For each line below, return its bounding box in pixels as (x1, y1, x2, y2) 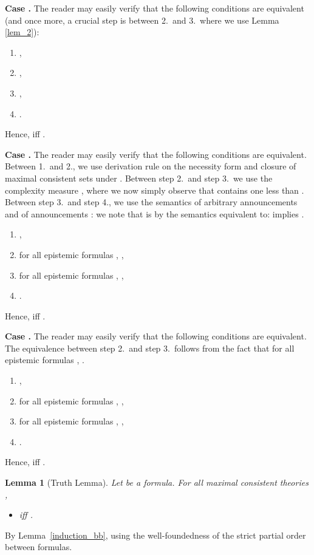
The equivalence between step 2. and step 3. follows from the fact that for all (5, 341, 295, 354)
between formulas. (5, 540, 72, 553)
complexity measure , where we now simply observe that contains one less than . (5, 183, 304, 196)
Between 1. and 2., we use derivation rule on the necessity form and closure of (5, 160, 296, 172)
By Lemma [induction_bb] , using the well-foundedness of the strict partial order (5, 528, 306, 541)
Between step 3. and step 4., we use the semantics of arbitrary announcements (5, 196, 298, 208)
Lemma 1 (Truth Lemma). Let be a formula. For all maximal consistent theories (5, 476, 309, 489)
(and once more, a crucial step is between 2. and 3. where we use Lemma (5, 13, 279, 26)
